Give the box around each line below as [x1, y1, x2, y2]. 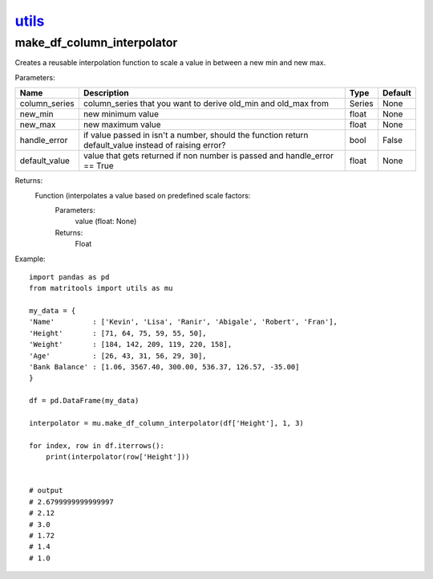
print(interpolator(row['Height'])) [45, 452, 190, 462]
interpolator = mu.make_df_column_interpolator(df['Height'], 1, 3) [29, 418, 304, 427]
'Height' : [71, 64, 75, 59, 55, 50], [29, 328, 208, 337]
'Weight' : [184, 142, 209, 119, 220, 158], [29, 340, 233, 349]
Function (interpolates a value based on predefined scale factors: [34, 190, 251, 200]
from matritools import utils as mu [29, 283, 173, 293]
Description [83, 88, 130, 99]
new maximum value [83, 119, 161, 130]
